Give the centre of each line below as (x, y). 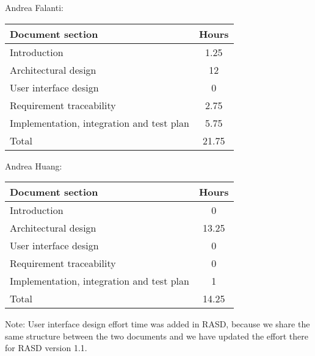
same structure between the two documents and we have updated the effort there (157, 336)
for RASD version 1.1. (46, 348)
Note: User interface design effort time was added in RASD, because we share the (157, 324)
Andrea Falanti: (34, 7)
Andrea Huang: (34, 166)
